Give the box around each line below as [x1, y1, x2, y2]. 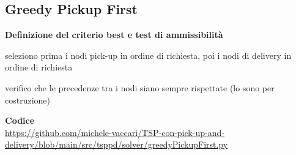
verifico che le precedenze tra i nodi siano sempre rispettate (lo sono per [5, 81, 275, 94]
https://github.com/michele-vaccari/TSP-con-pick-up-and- [5, 126, 224, 138]
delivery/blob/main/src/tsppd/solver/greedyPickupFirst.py [5, 138, 228, 151]
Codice [5, 114, 35, 127]
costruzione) [5, 93, 51, 106]
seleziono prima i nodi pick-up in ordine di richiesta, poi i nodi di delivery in [5, 48, 292, 61]
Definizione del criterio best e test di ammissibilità [5, 28, 223, 41]
